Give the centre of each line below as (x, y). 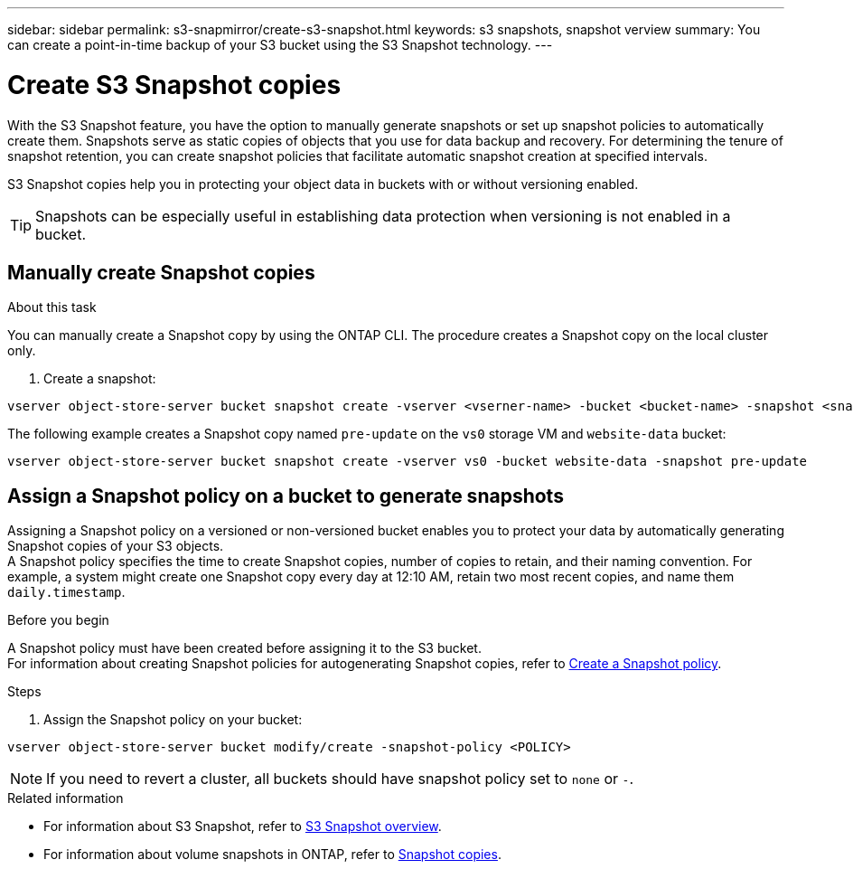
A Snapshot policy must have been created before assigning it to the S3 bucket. (244, 648)
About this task (52, 307)
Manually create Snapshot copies (161, 272)
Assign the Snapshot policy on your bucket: (173, 720)
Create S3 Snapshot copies (174, 85)
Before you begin (58, 620)
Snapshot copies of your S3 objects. (116, 546)
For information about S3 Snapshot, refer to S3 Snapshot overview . (243, 826)
